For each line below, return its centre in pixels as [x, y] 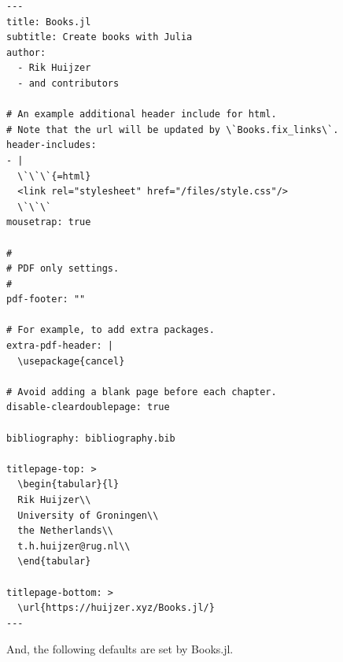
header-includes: [52, 145]
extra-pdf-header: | [60, 346]
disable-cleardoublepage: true [88, 407]
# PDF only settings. [63, 269]
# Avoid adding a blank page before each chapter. [142, 392]
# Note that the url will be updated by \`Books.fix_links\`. [173, 129]
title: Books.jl [49, 22]
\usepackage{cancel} [71, 361]
